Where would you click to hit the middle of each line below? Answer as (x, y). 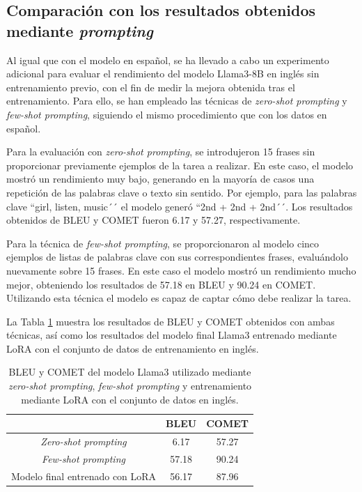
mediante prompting (80, 30)
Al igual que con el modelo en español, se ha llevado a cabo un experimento (168, 60)
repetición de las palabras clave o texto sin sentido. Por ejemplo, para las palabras (182, 192)
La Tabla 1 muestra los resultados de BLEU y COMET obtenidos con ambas (171, 321)
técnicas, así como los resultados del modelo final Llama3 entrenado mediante (172, 335)
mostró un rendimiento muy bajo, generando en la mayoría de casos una (160, 179)
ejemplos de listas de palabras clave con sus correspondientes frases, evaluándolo (177, 257)
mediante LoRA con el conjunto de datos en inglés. (130, 399)
